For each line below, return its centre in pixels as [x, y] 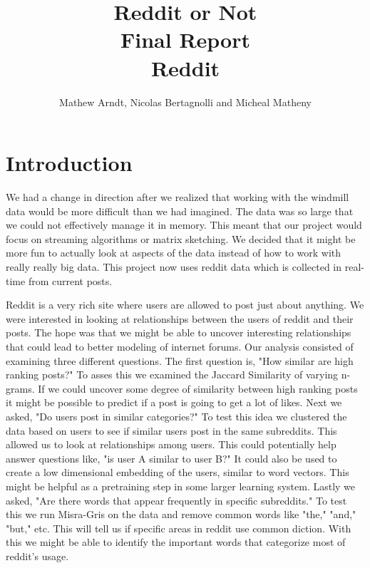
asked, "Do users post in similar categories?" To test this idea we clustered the [176, 416]
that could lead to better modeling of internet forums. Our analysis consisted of [180, 346]
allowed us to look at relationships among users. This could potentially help [171, 444]
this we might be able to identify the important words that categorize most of [176, 542]
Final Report [185, 40]
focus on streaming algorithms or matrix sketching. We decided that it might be [181, 238]
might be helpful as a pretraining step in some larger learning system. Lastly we [181, 486]
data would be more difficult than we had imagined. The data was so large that [180, 211]
